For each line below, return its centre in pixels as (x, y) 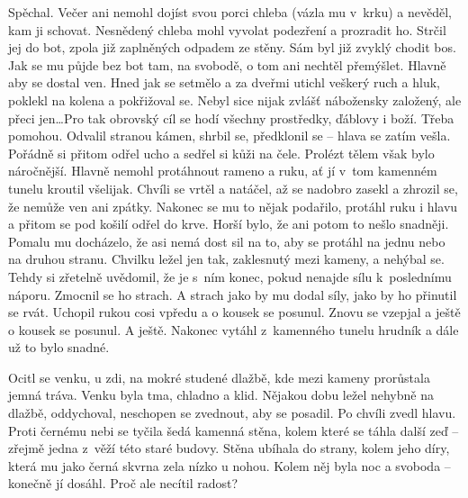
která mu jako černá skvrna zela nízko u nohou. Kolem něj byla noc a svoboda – (229, 465)
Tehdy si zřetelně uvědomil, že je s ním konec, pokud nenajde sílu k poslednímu (230, 276)
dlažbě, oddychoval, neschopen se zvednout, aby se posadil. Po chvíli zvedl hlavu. (232, 413)
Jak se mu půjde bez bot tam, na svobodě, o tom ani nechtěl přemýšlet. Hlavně (227, 64)
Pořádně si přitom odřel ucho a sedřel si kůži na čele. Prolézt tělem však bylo (221, 153)
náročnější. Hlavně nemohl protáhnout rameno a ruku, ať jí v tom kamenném (223, 171)
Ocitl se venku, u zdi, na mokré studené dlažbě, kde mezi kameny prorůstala (219, 377)
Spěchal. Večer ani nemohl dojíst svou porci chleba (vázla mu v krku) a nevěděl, (230, 12)
